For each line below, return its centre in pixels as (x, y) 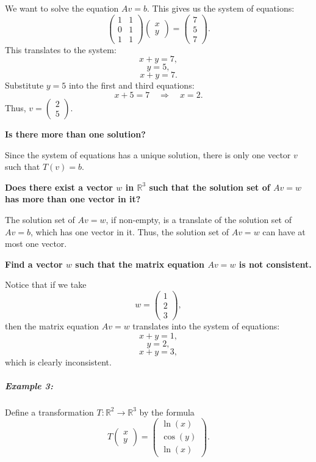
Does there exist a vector (59, 187)
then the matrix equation (52, 326)
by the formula (167, 412)
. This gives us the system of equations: (221, 8)
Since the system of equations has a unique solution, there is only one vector (148, 154)
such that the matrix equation (140, 264)
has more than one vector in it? (73, 199)
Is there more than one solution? (75, 134)
